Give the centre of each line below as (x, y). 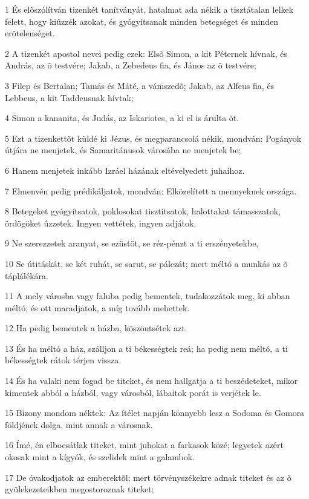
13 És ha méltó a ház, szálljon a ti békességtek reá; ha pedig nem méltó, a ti (146, 348)
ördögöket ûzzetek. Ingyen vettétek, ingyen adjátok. (101, 223)
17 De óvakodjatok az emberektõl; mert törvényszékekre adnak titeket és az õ (148, 477)
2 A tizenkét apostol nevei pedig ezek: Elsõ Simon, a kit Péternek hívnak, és (146, 53)
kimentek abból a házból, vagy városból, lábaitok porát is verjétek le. (133, 392)
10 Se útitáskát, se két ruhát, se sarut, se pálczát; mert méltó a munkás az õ (146, 263)
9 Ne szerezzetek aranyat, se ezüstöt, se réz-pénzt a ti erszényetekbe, (132, 243)
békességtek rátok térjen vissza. (63, 360)
